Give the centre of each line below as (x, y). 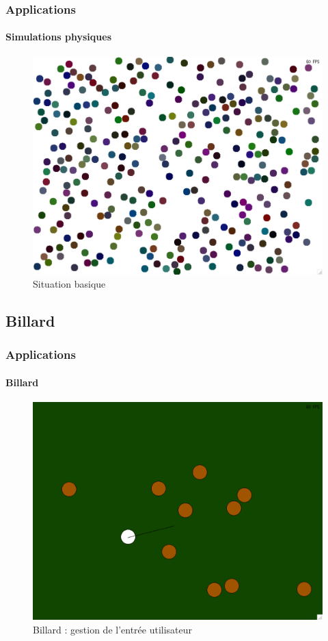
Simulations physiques (58, 37)
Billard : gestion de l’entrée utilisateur (113, 629)
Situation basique (69, 284)
